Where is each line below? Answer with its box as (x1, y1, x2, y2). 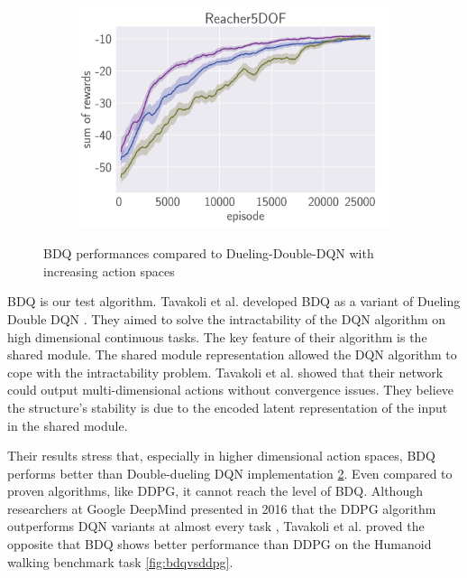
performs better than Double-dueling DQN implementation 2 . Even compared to (7, 463, 453, 482)
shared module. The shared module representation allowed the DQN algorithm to (7, 345, 457, 364)
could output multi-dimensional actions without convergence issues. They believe (7, 380, 454, 399)
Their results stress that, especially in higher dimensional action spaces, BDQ (7, 446, 435, 465)
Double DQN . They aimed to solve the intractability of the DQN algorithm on (7, 309, 446, 328)
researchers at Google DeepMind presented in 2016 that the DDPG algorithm (7, 499, 436, 517)
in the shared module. (7, 415, 128, 434)
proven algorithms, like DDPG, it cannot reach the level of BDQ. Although (7, 481, 423, 500)
